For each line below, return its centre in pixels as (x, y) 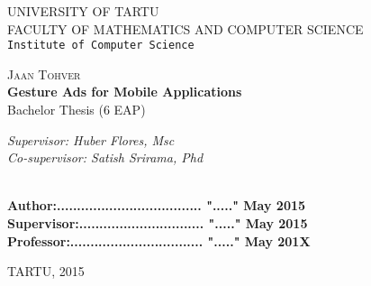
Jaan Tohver (44, 74)
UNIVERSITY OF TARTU (83, 11)
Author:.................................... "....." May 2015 (157, 205)
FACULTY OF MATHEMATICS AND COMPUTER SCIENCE (185, 28)
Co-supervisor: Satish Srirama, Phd (105, 157)
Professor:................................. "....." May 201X (159, 240)
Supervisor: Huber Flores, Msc (91, 139)
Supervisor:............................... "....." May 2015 (158, 223)
